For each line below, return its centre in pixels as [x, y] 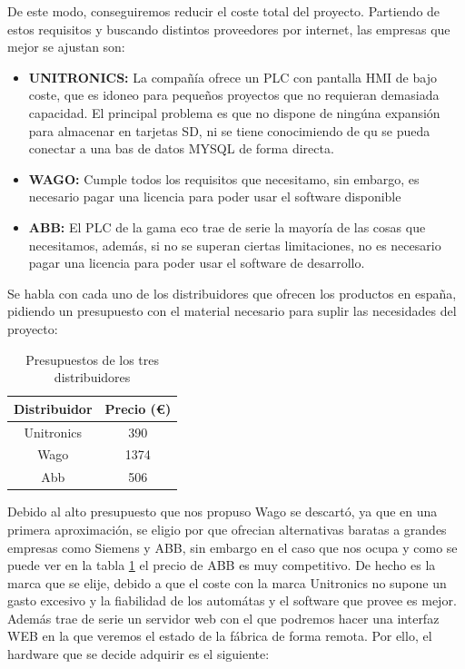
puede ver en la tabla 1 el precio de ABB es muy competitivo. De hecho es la [222, 565]
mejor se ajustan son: [66, 47]
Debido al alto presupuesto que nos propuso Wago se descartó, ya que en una [223, 512]
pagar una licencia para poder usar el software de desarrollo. [197, 263]
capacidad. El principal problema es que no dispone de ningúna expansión [234, 112]
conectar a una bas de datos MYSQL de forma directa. [181, 148]
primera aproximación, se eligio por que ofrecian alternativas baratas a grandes [227, 529]
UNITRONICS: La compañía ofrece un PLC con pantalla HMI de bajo [232, 77]
